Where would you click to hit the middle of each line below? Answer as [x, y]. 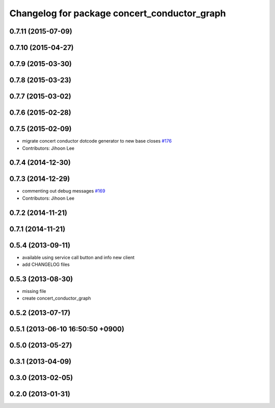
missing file [34, 291]
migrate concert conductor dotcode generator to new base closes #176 [97, 141]
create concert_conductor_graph [57, 298]
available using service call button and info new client [78, 257]
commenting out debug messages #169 [64, 191]
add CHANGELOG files [46, 264]
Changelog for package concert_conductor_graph [118, 13]
